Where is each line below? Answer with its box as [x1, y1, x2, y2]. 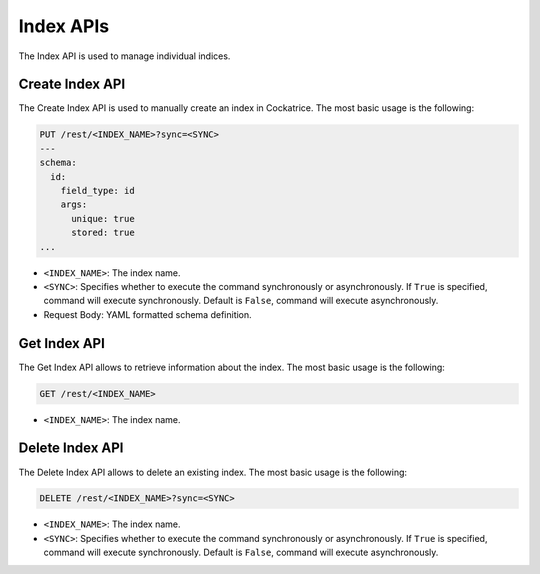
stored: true [71, 227, 135, 239]
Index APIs [18, 15, 110, 37]
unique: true [71, 213, 135, 224]
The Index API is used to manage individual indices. [18, 50, 231, 62]
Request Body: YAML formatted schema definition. [43, 308, 252, 320]
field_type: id [60, 185, 135, 196]
